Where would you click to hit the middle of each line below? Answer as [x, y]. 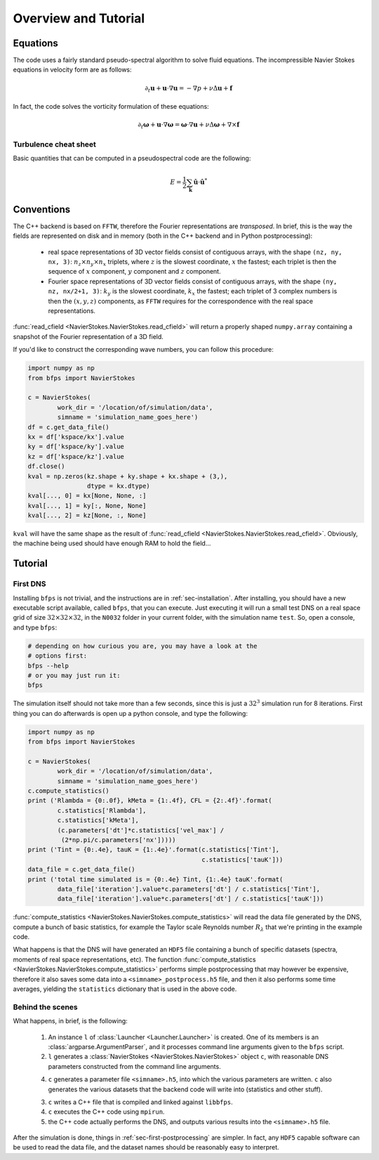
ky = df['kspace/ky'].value [76, 447]
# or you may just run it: [74, 675]
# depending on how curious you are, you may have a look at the [142, 646]
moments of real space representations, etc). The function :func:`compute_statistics [134, 959]
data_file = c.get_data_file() [82, 869]
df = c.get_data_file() [69, 427]
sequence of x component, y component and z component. [134, 272]
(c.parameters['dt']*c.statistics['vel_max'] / [141, 830]
